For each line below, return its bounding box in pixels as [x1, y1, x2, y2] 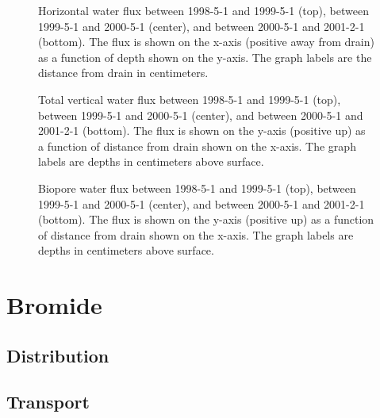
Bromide [6, 289, 102, 321]
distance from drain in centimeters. [38, 64, 209, 81]
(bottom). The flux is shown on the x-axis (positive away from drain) [38, 33, 374, 50]
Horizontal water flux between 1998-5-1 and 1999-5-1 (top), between [38, 2, 369, 18]
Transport [6, 389, 90, 414]
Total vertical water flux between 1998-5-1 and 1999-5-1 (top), [38, 90, 341, 107]
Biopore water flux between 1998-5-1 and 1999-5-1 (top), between [38, 179, 356, 196]
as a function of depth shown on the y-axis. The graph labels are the [38, 48, 372, 65]
